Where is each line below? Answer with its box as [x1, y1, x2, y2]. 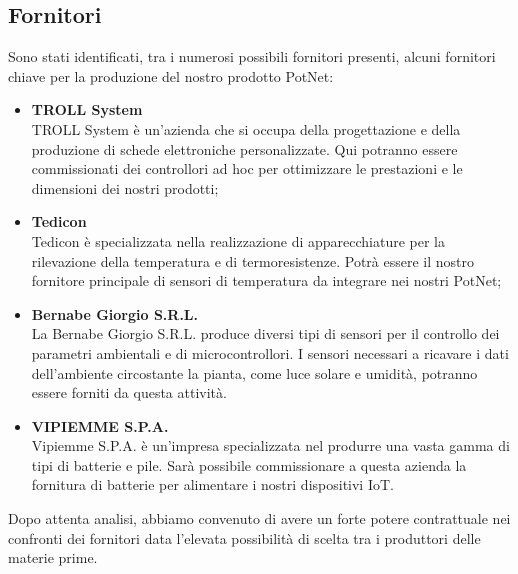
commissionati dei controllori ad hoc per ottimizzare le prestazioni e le [31, 158, 463, 179]
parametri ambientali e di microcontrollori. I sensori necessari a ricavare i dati [31, 342, 509, 363]
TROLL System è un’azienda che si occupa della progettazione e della [31, 118, 461, 139]
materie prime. [8, 547, 98, 568]
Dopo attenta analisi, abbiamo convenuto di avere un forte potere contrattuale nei [8, 508, 511, 529]
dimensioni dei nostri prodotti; [31, 177, 219, 198]
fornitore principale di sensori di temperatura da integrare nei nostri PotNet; [31, 270, 502, 291]
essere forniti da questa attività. [31, 382, 227, 403]
